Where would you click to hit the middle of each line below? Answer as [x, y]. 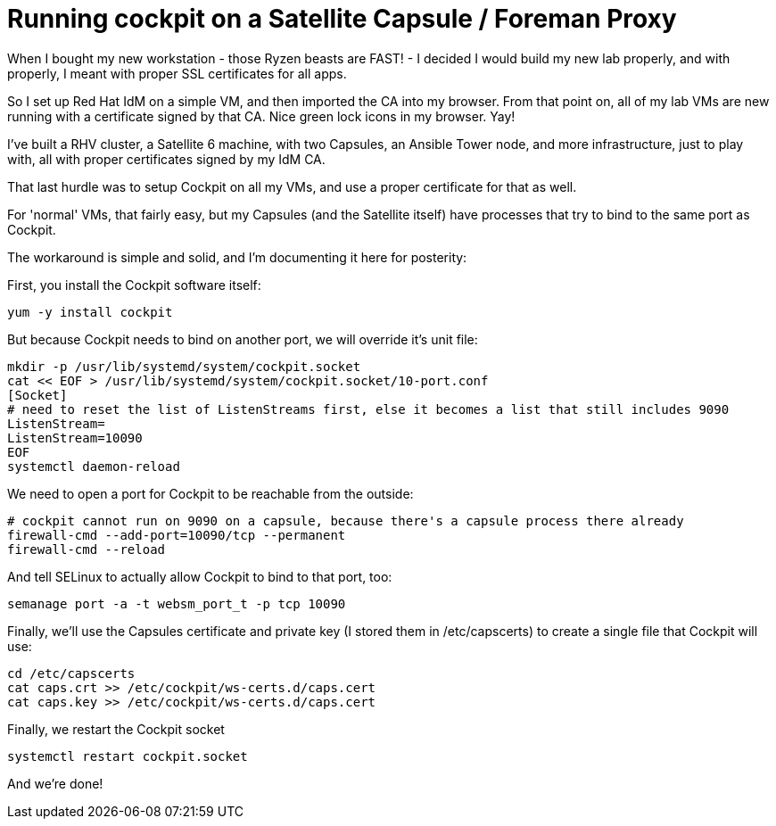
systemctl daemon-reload [94, 466]
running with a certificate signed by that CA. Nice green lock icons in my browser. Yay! [261, 116]
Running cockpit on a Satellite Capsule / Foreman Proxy [342, 19]
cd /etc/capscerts [71, 673]
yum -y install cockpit [90, 312]
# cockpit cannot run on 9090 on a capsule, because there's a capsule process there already [346, 520]
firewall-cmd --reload [87, 549]
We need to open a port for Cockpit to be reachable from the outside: [211, 493]
